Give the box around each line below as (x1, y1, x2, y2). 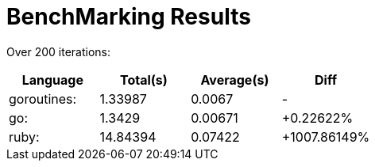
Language (21, 71, 83, 88)
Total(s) (119, 71, 168, 88)
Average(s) (200, 71, 269, 88)
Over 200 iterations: (6, 44, 110, 59)
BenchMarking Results (6, 3, 251, 30)
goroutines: (9, 90, 77, 107)
